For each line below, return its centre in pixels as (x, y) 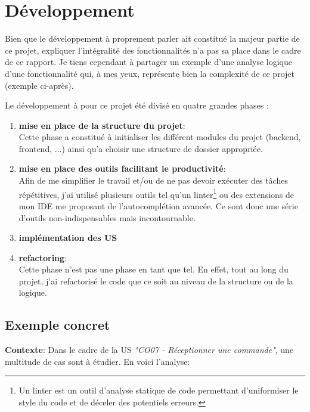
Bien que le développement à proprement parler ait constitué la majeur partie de (152, 38)
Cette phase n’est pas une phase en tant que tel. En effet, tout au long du (154, 269)
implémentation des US (68, 238)
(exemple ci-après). (39, 85)
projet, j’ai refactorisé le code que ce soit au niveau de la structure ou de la (156, 281)
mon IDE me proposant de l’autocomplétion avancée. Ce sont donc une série (158, 205)
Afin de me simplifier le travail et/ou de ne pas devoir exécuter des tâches (153, 180)
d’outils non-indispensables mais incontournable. (107, 217)
